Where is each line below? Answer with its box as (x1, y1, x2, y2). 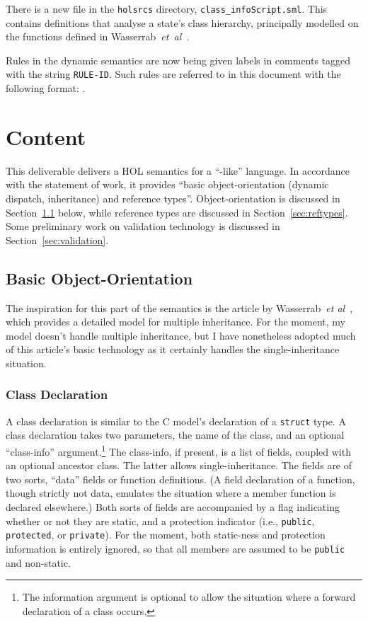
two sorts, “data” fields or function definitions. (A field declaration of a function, (6, 471, 355, 486)
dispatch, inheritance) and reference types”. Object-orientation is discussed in (6, 191, 340, 205)
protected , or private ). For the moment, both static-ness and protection (6, 527, 326, 542)
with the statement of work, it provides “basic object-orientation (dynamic (6, 177, 329, 192)
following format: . (6, 81, 86, 96)
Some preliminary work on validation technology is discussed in (6, 219, 280, 234)
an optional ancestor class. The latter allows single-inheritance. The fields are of (6, 458, 352, 473)
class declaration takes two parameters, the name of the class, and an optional (6, 427, 345, 442)
